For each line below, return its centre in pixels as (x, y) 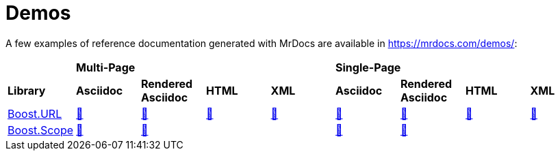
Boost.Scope (41, 130)
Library (27, 90)
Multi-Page (106, 67)
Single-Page (368, 67)
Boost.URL (35, 113)
